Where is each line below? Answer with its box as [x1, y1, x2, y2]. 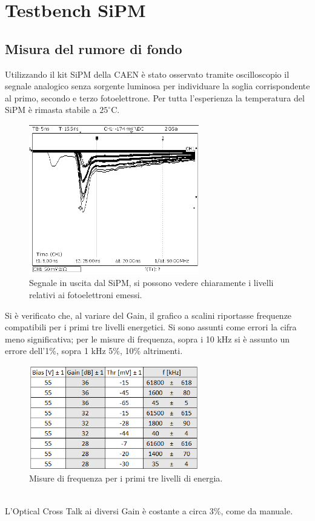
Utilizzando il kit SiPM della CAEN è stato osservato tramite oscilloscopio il [5, 67, 290, 80]
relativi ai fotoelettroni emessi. [29, 288, 142, 301]
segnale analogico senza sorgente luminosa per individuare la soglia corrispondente [5, 80, 310, 92]
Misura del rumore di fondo [5, 39, 182, 58]
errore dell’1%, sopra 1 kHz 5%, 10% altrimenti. [5, 344, 183, 357]
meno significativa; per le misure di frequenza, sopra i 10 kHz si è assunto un [5, 332, 290, 345]
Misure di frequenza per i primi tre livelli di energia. [29, 472, 223, 485]
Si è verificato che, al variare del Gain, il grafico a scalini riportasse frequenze [5, 308, 292, 321]
